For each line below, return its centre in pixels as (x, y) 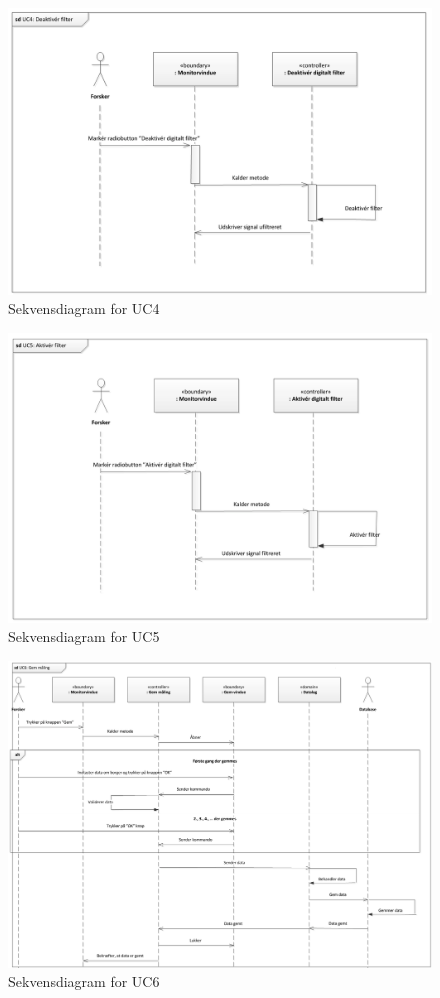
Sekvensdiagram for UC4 (84, 308)
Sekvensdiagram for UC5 (84, 636)
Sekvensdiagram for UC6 (84, 981)
